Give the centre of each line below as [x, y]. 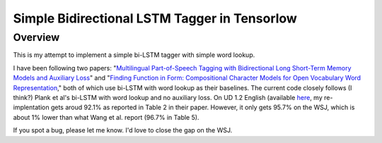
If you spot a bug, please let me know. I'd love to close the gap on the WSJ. [123, 130]
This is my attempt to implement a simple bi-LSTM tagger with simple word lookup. [134, 55]
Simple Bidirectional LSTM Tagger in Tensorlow [155, 18]
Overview [36, 37]
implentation [31, 107]
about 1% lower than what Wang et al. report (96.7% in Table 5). [106, 117]
